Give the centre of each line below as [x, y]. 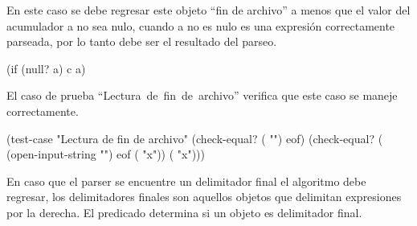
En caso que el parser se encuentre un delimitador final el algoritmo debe [186, 181]
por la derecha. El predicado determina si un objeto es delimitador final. [184, 212]
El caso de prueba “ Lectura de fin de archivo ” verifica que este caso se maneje [202, 95]
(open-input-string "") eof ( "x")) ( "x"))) [106, 154]
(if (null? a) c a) [46, 68]
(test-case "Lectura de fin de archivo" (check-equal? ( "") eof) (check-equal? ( [195, 138]
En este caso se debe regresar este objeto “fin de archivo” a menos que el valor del [208, 10]
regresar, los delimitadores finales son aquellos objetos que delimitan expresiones [204, 197]
